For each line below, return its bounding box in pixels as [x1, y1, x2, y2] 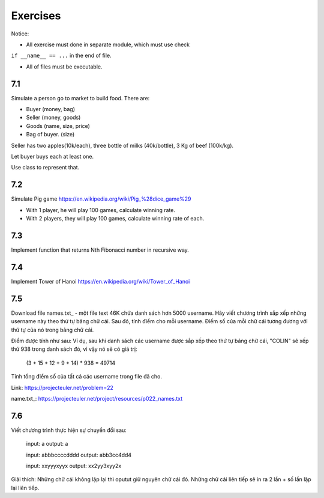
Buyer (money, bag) [26, 106, 75, 113]
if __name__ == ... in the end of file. [11, 52, 112, 59]
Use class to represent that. [11, 164, 80, 171]
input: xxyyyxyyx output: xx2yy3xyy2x [26, 462, 122, 469]
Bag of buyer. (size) [26, 131, 75, 138]
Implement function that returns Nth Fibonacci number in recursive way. [11, 246, 189, 254]
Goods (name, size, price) [26, 122, 90, 129]
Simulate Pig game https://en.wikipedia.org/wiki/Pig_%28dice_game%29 [11, 195, 191, 202]
